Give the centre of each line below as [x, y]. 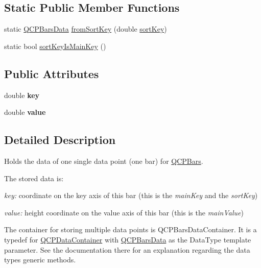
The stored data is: [34, 178]
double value [25, 112]
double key [22, 95]
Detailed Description [60, 140]
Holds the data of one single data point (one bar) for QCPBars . [104, 161]
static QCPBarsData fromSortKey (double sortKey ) [86, 29]
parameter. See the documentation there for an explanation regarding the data [127, 249]
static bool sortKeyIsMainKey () [55, 46]
